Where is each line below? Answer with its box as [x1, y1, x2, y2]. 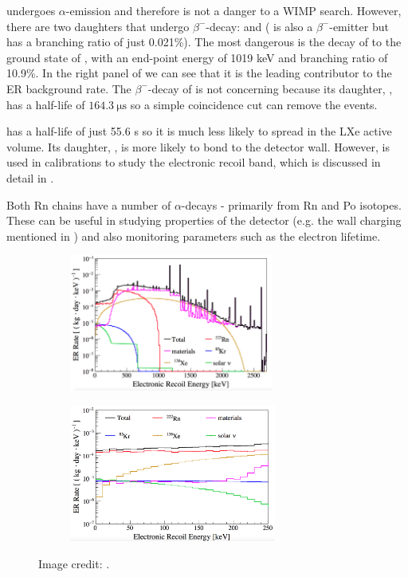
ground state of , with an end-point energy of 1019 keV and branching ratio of [6, 49, 388, 65]
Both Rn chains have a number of [6, 196, 171, 213]
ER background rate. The [6, 80, 131, 96]
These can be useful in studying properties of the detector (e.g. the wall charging [6, 212, 402, 229]
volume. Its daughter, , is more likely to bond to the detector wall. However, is [6, 138, 390, 155]
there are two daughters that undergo [6, 18, 190, 34]
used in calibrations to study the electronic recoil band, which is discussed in [6, 154, 381, 171]
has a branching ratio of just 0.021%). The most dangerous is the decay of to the [6, 33, 402, 50]
